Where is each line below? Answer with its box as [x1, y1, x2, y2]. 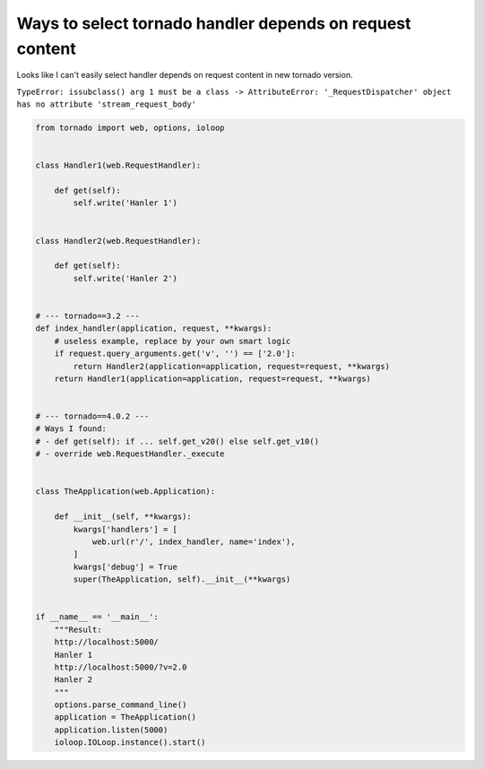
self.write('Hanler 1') [73, 198, 178, 208]
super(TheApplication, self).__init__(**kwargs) [73, 575, 291, 584]
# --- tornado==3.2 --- [35, 310, 141, 321]
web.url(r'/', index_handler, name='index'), [91, 537, 296, 547]
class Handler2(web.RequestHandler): [35, 236, 202, 246]
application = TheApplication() [54, 713, 197, 722]
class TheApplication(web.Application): [35, 487, 215, 497]
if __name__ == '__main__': [35, 612, 159, 622]
